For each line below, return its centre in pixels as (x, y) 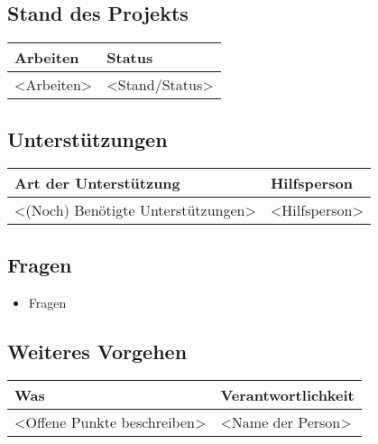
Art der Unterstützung (97, 183)
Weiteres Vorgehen (97, 351)
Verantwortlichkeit (287, 395)
